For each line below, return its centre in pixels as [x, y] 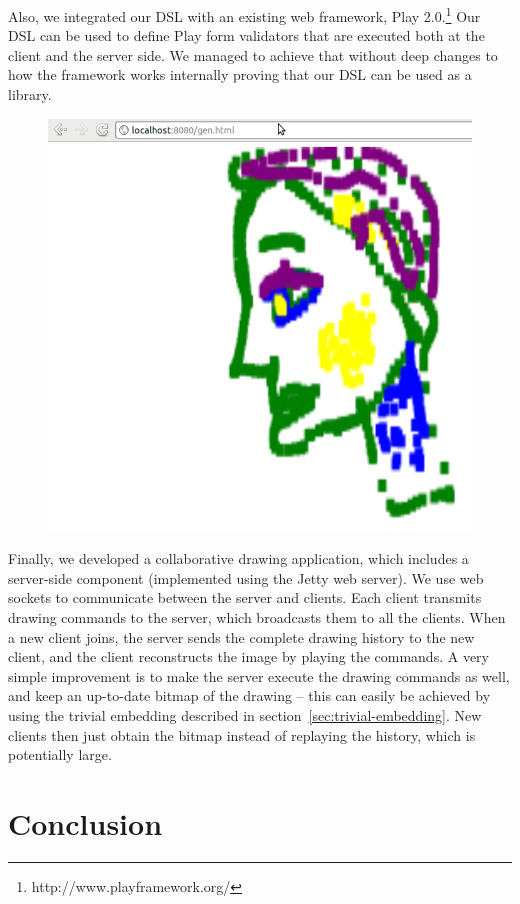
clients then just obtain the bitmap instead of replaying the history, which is [242, 734]
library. [30, 94]
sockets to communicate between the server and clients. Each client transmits [245, 597]
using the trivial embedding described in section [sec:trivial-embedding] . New [245, 714]
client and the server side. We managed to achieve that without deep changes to [253, 54]
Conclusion [85, 822]
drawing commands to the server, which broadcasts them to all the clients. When [257, 617]
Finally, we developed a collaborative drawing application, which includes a [238, 558]
